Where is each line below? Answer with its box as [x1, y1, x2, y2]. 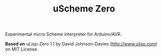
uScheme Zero [52, 3, 115, 14]
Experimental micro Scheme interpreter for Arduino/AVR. [5, 31, 122, 37]
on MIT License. [5, 46, 38, 52]
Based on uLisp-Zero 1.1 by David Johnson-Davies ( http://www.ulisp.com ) [5, 41, 157, 47]
